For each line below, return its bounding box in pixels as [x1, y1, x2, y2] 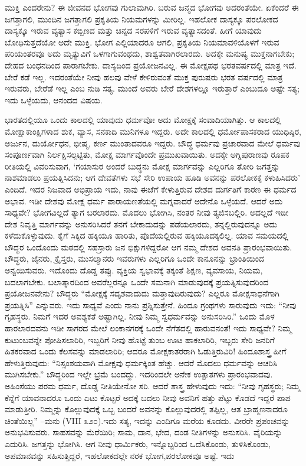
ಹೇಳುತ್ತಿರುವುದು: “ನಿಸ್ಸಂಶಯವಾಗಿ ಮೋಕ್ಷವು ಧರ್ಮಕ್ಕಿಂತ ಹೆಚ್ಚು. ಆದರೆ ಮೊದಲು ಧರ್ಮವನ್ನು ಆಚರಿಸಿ [5, 356, 278, 369]
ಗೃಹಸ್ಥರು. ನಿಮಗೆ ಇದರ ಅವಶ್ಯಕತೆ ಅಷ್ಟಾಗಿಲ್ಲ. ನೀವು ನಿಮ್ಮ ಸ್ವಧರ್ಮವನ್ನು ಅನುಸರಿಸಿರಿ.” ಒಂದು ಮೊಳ [5, 310, 275, 322]
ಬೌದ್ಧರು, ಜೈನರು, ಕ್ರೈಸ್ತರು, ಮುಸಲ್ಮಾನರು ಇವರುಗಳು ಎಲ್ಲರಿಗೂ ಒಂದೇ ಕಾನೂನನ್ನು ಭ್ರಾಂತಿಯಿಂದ [5, 252, 265, 265]
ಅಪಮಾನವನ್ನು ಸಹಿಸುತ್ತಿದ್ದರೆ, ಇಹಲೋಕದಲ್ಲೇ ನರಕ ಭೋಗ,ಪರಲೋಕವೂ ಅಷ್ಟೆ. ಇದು [5, 449, 235, 461]
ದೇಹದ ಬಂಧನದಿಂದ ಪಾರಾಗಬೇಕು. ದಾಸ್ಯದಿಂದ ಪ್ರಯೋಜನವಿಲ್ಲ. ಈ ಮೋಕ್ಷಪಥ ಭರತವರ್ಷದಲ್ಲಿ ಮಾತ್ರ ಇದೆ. [5, 58, 297, 71]
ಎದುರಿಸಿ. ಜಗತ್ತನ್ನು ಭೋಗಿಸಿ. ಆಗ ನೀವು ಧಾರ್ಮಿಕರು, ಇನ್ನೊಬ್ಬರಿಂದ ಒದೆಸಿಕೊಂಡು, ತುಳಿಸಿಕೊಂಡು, [5, 437, 271, 449]
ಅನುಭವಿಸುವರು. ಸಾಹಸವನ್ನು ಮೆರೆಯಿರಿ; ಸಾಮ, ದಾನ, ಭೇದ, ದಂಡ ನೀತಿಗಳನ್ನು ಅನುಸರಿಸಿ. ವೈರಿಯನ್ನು [5, 426, 282, 438]
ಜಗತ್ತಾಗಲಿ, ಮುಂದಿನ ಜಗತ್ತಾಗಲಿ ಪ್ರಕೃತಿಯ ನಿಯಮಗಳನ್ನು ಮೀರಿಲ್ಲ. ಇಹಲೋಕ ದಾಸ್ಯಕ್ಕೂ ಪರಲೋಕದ [5, 12, 278, 25]
